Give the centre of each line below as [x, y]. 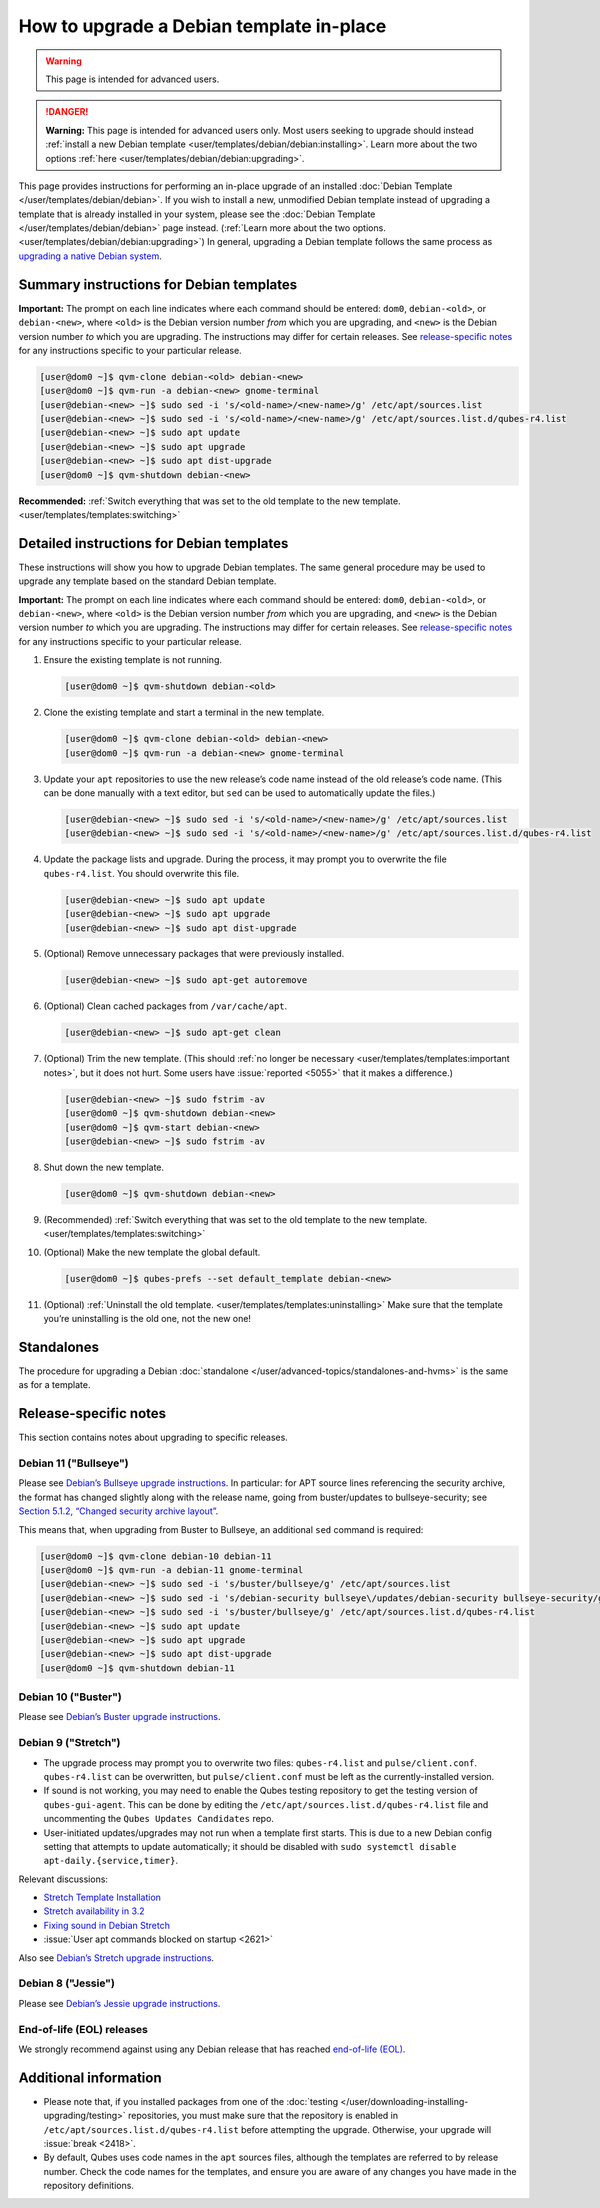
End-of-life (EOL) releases [83, 2029]
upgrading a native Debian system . [90, 256]
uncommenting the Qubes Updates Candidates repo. [159, 1819]
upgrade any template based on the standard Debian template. [147, 581]
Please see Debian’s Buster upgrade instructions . [119, 1717]
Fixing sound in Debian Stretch [106, 1925]
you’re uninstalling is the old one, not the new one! [147, 1319]
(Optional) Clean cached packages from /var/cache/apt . [165, 1006]
